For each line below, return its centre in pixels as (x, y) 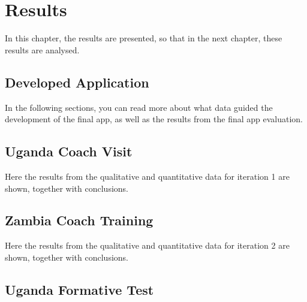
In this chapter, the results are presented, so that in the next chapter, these (144, 38)
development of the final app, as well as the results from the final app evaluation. (154, 119)
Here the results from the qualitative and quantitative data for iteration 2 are (147, 245)
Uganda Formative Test (79, 289)
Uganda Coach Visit (69, 151)
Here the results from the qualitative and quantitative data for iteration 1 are (147, 176)
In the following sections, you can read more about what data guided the (139, 107)
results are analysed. (42, 49)
